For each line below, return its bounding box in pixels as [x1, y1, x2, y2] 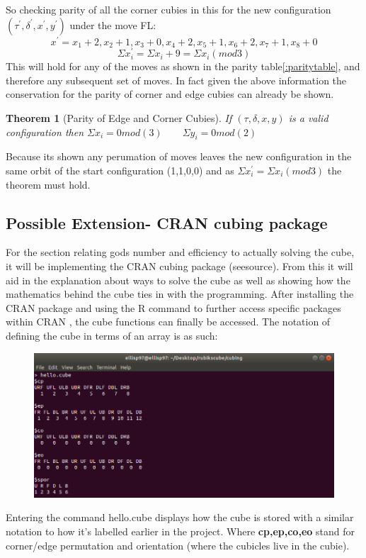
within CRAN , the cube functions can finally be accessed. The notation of [6, 314, 331, 329]
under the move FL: [69, 17, 156, 32]
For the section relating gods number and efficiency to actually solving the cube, [6, 245, 355, 260]
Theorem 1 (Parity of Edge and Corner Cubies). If [6, 110, 232, 125]
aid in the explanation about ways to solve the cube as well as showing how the [6, 272, 350, 287]
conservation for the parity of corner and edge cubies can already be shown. [6, 87, 334, 101]
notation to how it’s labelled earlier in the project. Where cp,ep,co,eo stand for [6, 523, 355, 538]
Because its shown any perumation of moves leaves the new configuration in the [6, 149, 352, 164]
